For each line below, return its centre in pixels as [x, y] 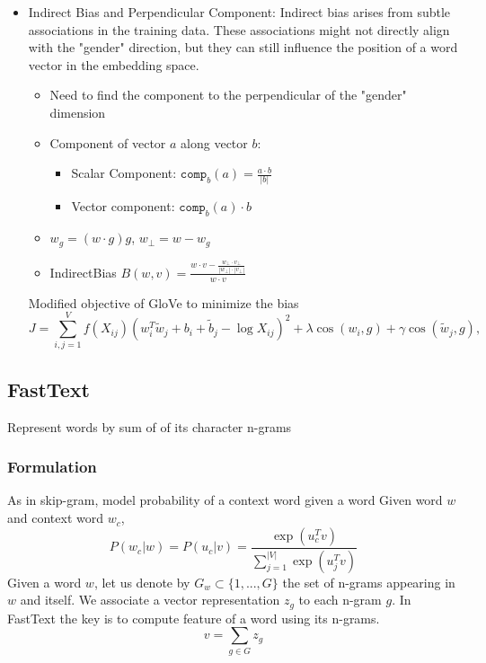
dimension [78, 112]
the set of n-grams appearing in [369, 582]
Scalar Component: [124, 173]
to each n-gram [340, 600]
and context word [55, 518]
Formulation [52, 467]
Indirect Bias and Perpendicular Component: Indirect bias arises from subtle [239, 12]
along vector [214, 142]
